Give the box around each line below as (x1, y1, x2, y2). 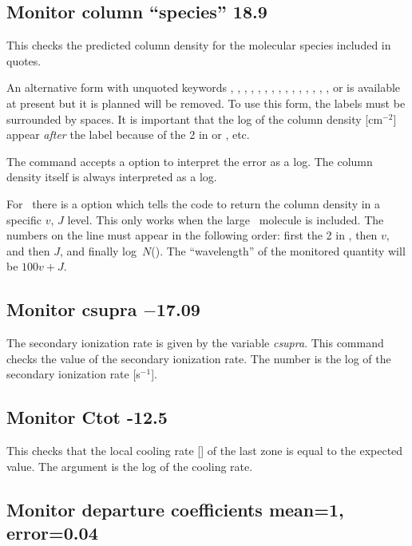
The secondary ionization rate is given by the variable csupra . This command (6, 334, 384, 351)
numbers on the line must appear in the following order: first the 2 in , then (6, 227, 378, 243)
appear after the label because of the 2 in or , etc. (6, 126, 250, 143)
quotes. (6, 52, 42, 69)
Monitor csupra (6, 297, 137, 322)
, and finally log (59, 242, 137, 259)
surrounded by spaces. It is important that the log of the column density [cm (6, 110, 383, 127)
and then (6, 242, 50, 259)
